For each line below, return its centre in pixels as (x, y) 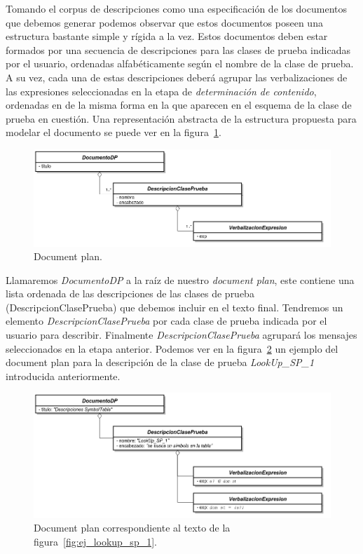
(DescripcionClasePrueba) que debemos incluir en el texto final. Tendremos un (174, 307)
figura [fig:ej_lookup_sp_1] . (95, 542)
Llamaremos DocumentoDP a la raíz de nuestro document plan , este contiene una (180, 279)
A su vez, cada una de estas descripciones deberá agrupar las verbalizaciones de (177, 77)
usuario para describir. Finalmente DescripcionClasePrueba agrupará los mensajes (181, 335)
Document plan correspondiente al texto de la (132, 528)
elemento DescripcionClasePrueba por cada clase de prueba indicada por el (166, 321)
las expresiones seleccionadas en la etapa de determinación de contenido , (161, 91)
